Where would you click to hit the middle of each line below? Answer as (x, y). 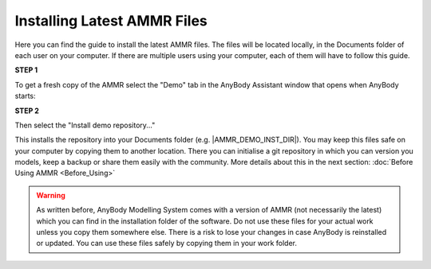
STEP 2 (27, 111)
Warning (51, 195)
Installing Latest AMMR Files (111, 21)
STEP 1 (26, 70)
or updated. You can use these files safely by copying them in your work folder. (167, 244)
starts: (25, 96)
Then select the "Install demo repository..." (85, 125)
